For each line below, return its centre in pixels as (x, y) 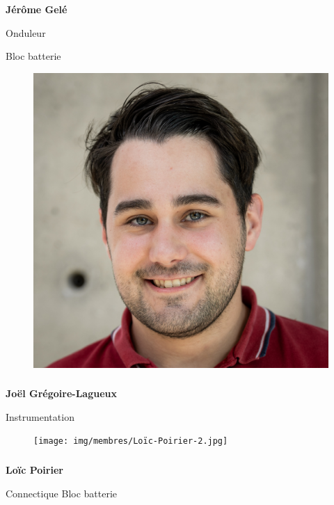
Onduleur (26, 32)
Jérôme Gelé (37, 9)
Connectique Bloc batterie (62, 493)
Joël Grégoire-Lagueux (61, 393)
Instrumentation (40, 416)
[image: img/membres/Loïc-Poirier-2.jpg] (131, 441)
